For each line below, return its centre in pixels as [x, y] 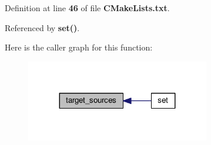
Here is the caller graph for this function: [79, 47]
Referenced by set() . [42, 27]
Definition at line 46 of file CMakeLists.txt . [87, 8]
